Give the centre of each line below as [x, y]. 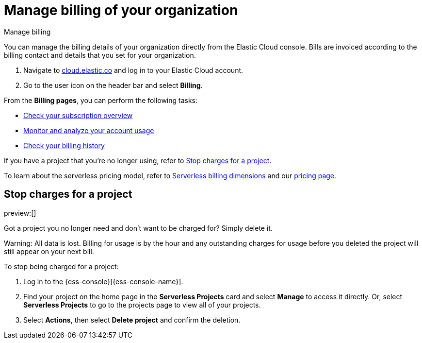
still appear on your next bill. [49, 251]
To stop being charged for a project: [61, 266]
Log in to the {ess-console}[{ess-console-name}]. [103, 281]
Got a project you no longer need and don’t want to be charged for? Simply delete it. [138, 228]
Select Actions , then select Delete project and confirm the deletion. [132, 320]
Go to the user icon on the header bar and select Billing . [113, 85]
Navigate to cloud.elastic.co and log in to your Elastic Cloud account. [133, 70]
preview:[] [20, 213]
